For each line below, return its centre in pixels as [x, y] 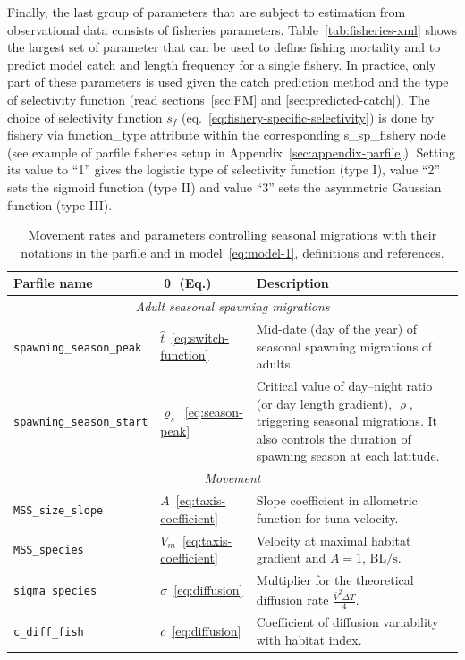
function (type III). [60, 204]
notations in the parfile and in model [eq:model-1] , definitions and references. [232, 252]
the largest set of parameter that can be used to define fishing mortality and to [224, 47]
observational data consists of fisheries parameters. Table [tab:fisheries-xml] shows [232, 29]
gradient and [291, 558]
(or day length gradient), [324, 403]
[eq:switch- [200, 337]
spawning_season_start [81, 423]
